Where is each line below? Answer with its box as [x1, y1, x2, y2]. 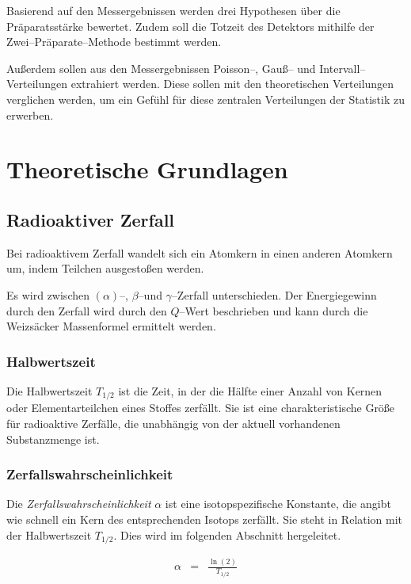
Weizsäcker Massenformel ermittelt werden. [6, 318, 216, 334]
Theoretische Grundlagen [6, 153, 288, 185]
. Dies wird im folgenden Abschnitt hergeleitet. [113, 526, 341, 543]
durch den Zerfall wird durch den [6, 302, 167, 319]
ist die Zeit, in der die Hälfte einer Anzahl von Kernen [118, 382, 382, 399]
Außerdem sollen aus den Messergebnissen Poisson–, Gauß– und [6, 59, 316, 76]
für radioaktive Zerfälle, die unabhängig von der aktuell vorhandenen [6, 414, 341, 431]
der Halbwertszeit [6, 526, 92, 543]
